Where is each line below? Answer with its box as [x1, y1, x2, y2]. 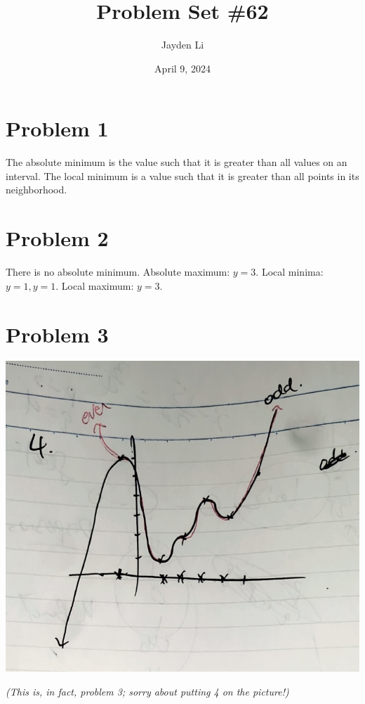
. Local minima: [255, 264, 324, 279]
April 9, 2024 [154, 60, 211, 75]
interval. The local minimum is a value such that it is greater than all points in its [6, 168, 359, 183]
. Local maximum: [55, 278, 134, 293]
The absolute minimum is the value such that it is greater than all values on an [6, 155, 347, 169]
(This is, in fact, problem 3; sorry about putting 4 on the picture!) [6, 684, 289, 698]
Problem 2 [6, 224, 109, 252]
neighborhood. [6, 182, 67, 197]
